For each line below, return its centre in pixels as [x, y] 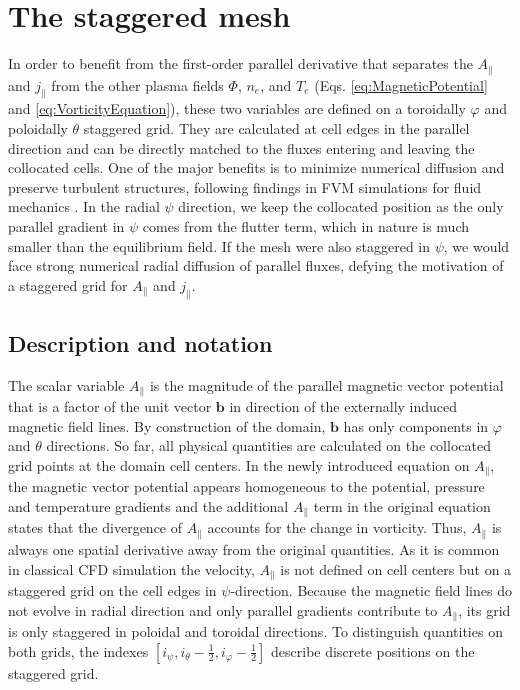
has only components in [416, 425]
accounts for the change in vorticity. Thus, [337, 527]
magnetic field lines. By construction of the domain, [167, 425]
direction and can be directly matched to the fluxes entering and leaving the [241, 147]
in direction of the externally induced [343, 406]
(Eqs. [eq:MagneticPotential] [401, 84]
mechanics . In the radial [84, 206]
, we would [476, 245]
